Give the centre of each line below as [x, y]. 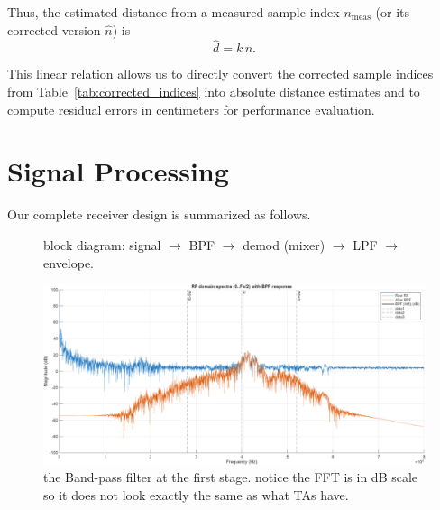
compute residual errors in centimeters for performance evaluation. [191, 109]
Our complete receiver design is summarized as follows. [159, 214]
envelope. [69, 262]
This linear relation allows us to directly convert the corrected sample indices [220, 74]
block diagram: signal [102, 244]
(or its [392, 12]
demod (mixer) [284, 244]
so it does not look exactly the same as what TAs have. [196, 494]
